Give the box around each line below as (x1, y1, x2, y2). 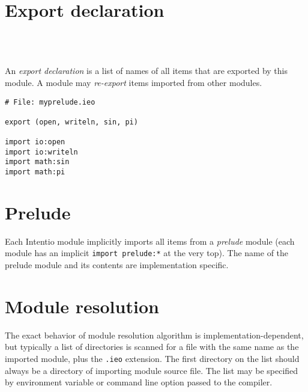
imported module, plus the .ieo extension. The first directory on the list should (5, 352, 300, 365)
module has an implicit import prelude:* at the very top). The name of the (5, 247, 289, 259)
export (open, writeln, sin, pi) (5, 117, 138, 126)
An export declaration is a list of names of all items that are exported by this (5, 64, 288, 77)
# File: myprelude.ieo (5, 97, 95, 106)
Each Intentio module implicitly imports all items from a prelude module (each (5, 234, 295, 247)
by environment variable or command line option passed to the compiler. (5, 376, 273, 388)
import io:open (5, 138, 65, 147)
